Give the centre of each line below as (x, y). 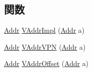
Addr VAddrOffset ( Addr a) (46, 63)
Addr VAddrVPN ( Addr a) (45, 46)
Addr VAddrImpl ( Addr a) (44, 30)
